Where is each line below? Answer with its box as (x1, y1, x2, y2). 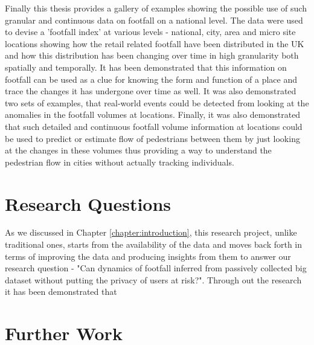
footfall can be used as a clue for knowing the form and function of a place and (5, 73, 298, 85)
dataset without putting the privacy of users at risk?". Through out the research (5, 273, 302, 286)
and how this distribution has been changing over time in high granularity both (5, 49, 299, 62)
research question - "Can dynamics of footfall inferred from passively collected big (5, 262, 307, 274)
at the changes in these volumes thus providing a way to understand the (5, 144, 272, 156)
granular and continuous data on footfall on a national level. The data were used (5, 13, 303, 26)
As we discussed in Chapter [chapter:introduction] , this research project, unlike (5, 226, 297, 239)
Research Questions (5, 191, 171, 216)
